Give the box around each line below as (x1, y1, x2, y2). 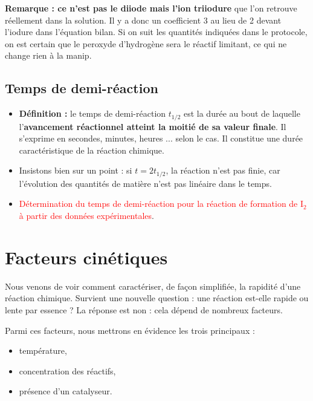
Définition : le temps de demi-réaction (19, 107, 166, 120)
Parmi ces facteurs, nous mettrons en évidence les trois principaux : (5, 324, 255, 336)
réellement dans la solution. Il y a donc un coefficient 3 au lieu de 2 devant (5, 13, 282, 26)
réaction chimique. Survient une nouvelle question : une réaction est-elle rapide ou (5, 292, 309, 304)
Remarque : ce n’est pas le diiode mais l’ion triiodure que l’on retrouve (5, 2, 297, 14)
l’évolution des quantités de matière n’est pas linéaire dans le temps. (19, 177, 272, 189)
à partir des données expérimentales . (19, 209, 154, 222)
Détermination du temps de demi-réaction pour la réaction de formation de (19, 197, 298, 210)
